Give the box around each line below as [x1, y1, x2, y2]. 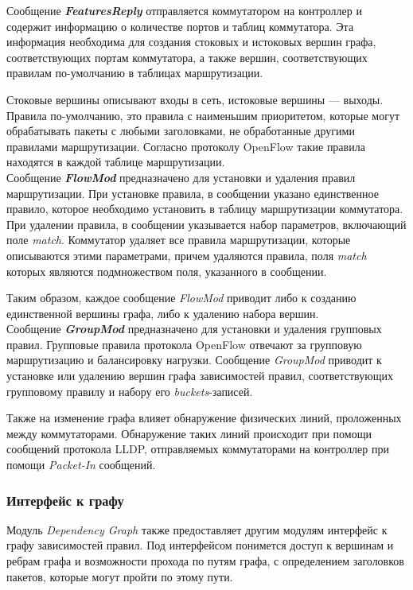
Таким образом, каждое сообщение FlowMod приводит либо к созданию [6, 289, 357, 306]
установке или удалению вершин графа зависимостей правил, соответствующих [6, 367, 393, 384]
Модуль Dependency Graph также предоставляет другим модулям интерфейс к [6, 521, 388, 538]
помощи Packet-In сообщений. [6, 456, 156, 473]
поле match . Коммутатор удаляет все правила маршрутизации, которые [6, 231, 351, 248]
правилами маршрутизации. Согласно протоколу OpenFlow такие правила [6, 138, 365, 154]
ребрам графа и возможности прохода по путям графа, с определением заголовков [6, 553, 404, 569]
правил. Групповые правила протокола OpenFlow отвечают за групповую [6, 336, 362, 352]
